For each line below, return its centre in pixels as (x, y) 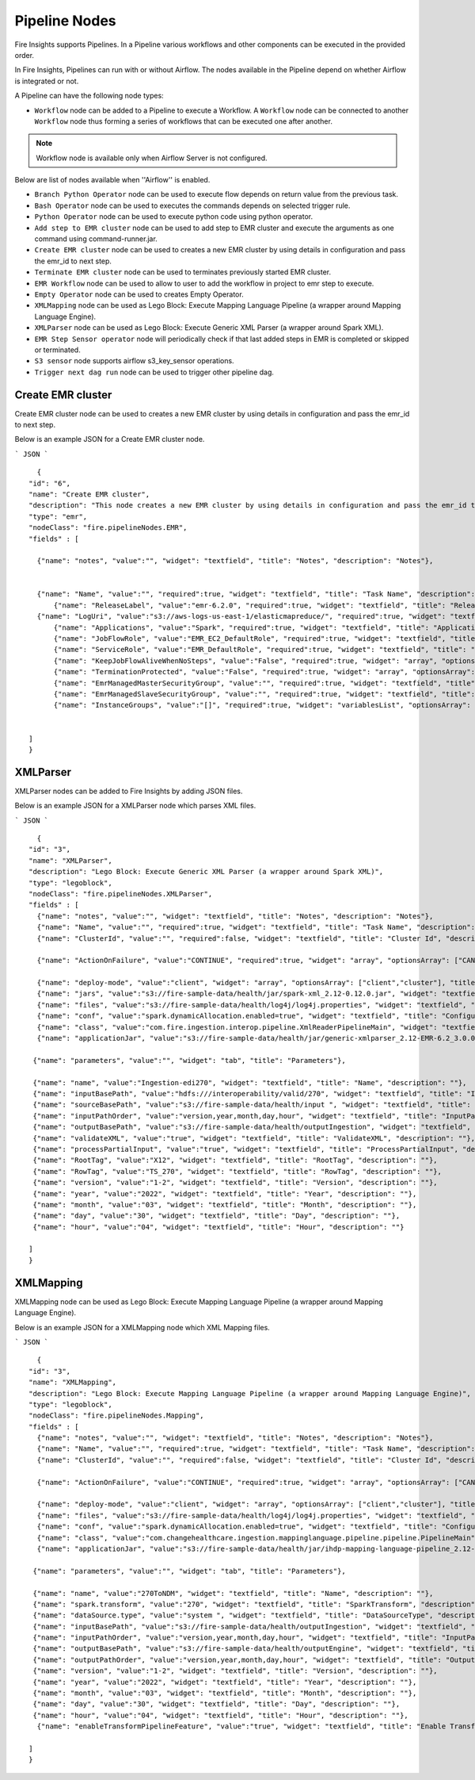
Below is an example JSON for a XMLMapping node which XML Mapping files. (142, 1327)
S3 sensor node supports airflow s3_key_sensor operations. (134, 361)
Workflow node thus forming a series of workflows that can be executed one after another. (183, 121)
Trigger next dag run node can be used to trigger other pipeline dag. (154, 372)
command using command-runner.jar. (96, 239)
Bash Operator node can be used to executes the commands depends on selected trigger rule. (192, 205)
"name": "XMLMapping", (73, 1383)
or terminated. (57, 350)
